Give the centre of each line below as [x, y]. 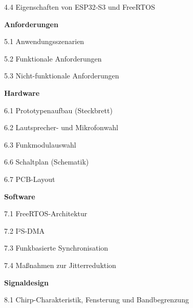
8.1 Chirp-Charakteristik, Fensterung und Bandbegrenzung [97, 300]
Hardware [22, 93]
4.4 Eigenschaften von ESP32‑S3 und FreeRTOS [80, 7]
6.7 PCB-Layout [30, 179]
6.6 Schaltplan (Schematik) [47, 162]
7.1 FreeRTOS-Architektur [46, 213]
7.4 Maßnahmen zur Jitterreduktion [60, 265]
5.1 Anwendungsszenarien [44, 41]
